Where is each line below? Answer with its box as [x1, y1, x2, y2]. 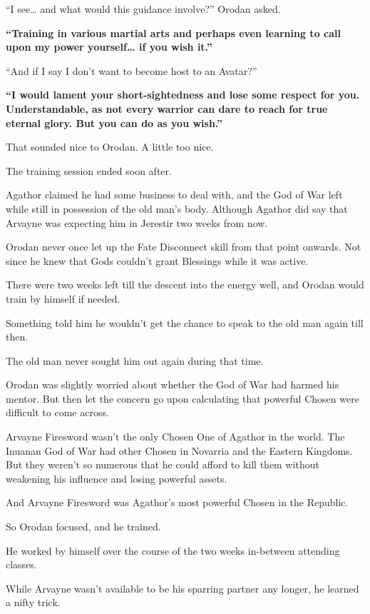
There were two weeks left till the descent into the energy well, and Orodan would [6, 277, 364, 292]
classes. [6, 557, 37, 572]
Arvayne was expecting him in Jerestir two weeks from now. [6, 215, 268, 230]
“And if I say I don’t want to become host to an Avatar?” [6, 63, 257, 78]
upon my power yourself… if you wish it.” [6, 39, 212, 54]
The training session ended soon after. [6, 163, 172, 178]
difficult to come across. [6, 405, 109, 420]
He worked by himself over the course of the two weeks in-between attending [6, 543, 340, 558]
